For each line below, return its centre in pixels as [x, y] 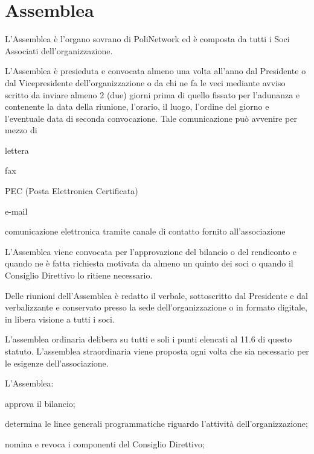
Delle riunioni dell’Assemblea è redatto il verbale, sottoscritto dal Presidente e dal [156, 295]
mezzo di [21, 130]
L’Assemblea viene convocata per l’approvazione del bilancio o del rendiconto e [151, 251]
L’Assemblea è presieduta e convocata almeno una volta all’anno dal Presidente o [155, 71]
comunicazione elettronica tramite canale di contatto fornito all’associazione [145, 231]
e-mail [16, 211]
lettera [17, 150]
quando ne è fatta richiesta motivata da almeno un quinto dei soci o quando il [149, 263]
